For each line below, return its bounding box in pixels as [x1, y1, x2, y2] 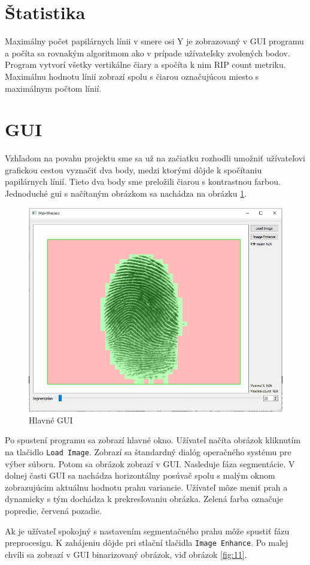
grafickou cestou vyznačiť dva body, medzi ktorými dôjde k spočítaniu [5, 163, 262, 176]
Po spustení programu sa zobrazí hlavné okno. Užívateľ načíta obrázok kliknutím [5, 434, 301, 446]
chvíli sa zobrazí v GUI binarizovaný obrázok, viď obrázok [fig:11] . [5, 548, 247, 560]
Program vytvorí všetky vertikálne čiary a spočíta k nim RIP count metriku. [5, 58, 286, 71]
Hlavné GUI [29, 413, 73, 426]
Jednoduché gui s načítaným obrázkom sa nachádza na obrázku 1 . [5, 187, 247, 199]
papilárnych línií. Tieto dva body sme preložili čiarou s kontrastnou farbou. [5, 175, 281, 188]
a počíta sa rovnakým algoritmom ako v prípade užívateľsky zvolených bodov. [5, 46, 290, 59]
